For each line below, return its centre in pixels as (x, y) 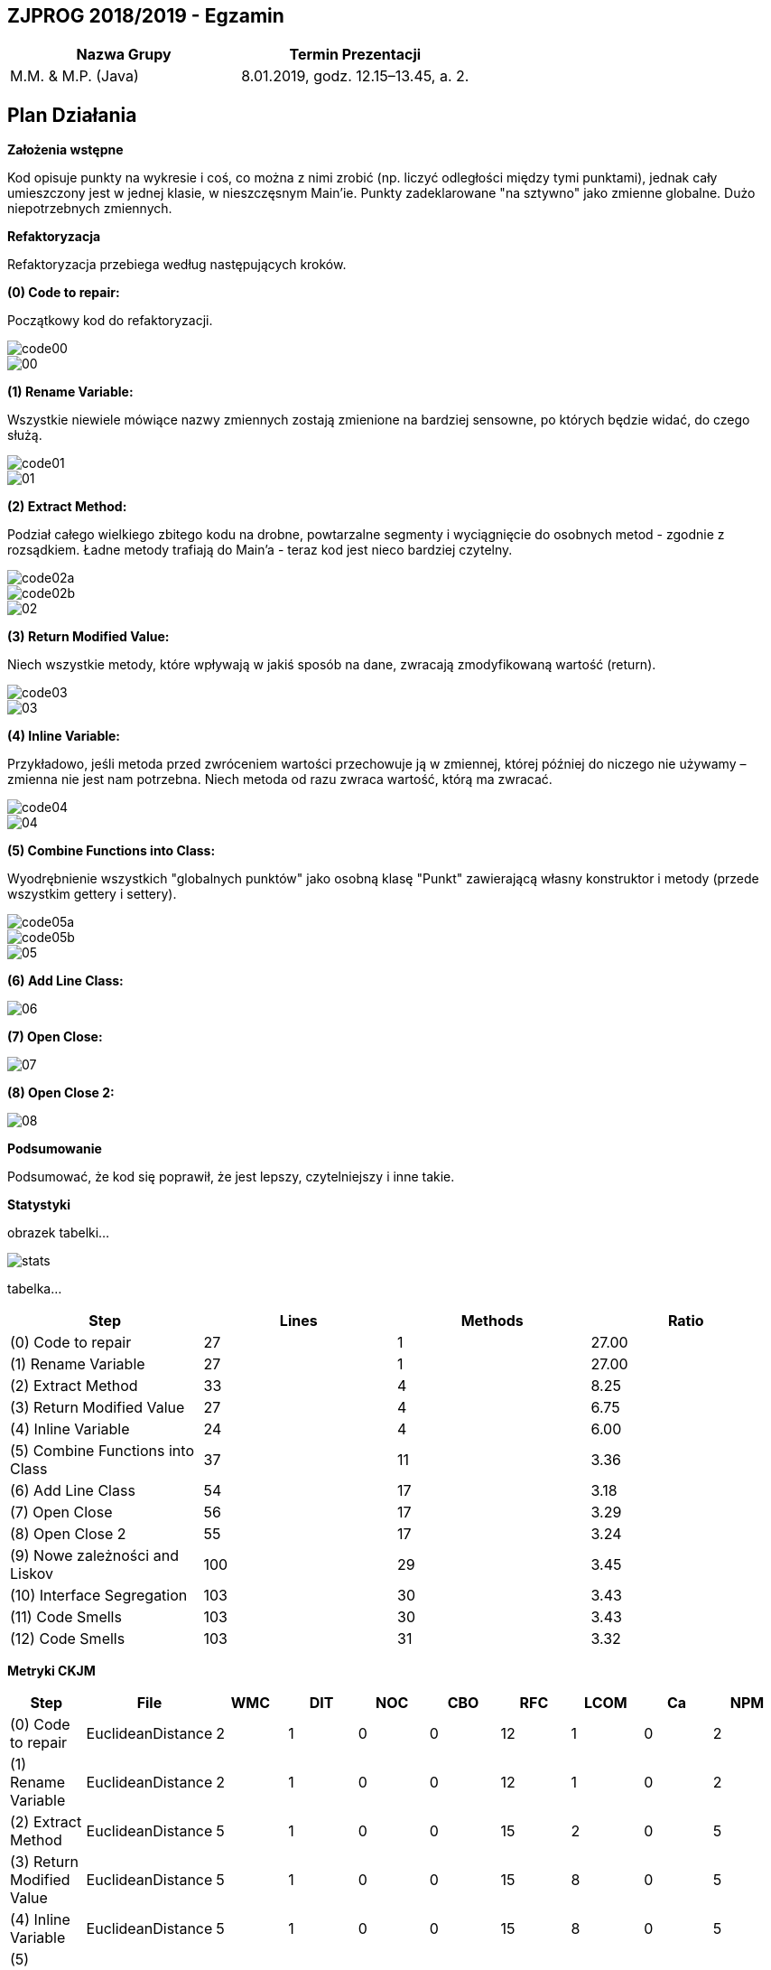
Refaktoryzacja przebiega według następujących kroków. (177, 265)
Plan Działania (72, 115)
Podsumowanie (55, 1149)
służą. (25, 435)
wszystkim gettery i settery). (92, 894)
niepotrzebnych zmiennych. (90, 209)
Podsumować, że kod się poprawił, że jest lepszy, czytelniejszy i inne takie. (231, 1177)
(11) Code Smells (66, 1617)
